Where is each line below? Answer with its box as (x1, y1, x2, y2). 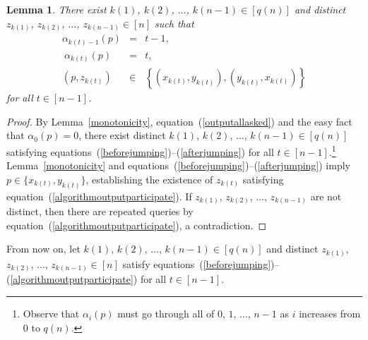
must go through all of (117, 306, 215, 321)
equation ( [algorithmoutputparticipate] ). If (6, 188, 192, 203)
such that (155, 16, 194, 30)
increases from (299, 306, 361, 321)
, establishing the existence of (85, 171, 213, 186)
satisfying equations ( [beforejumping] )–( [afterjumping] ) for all (6, 144, 274, 159)
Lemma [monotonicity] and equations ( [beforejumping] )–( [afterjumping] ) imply (6, 158, 350, 173)
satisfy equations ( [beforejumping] (122, 256, 271, 271)
